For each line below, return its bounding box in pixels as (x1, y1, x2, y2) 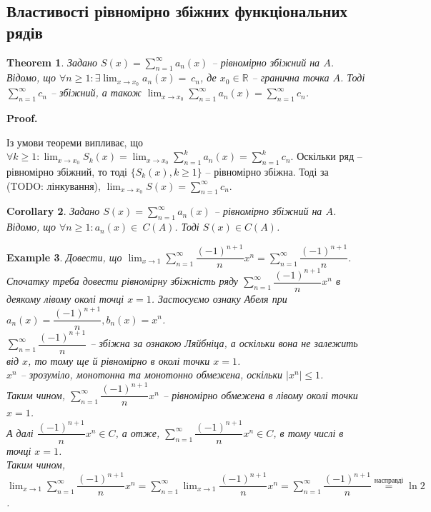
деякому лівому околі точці (6, 291, 124, 306)
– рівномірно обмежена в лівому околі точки (163, 387, 358, 402)
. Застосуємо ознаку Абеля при (151, 291, 287, 306)
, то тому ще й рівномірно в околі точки (28, 353, 210, 368)
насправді (374, 477, 404, 485)
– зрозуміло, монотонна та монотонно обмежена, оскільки (20, 367, 282, 382)
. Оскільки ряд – (290, 149, 362, 164)
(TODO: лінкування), (6, 178, 101, 193)
